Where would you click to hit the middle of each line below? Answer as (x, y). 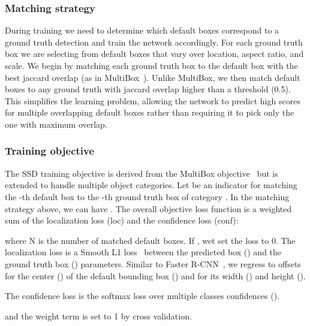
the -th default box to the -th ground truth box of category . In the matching (147, 196)
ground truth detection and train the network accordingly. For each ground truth (154, 42)
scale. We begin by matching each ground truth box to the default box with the (151, 65)
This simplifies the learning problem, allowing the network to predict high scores (153, 100)
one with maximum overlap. (56, 124)
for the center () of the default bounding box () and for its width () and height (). (155, 275)
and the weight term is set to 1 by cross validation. (98, 316)
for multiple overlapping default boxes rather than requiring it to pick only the (150, 112)
